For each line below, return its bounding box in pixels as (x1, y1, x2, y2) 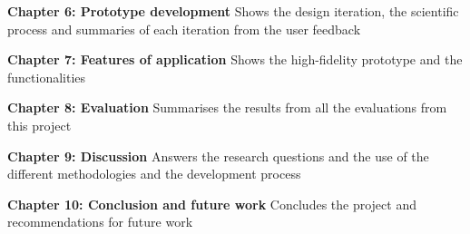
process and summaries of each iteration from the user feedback (7, 19, 361, 38)
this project (7, 115, 72, 134)
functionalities (7, 67, 86, 86)
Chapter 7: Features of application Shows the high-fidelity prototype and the (7, 50, 463, 69)
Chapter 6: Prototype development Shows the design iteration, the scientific (7, 2, 459, 20)
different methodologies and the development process (7, 164, 301, 183)
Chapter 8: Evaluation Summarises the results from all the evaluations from (7, 98, 447, 117)
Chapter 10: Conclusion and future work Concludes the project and (7, 194, 416, 213)
